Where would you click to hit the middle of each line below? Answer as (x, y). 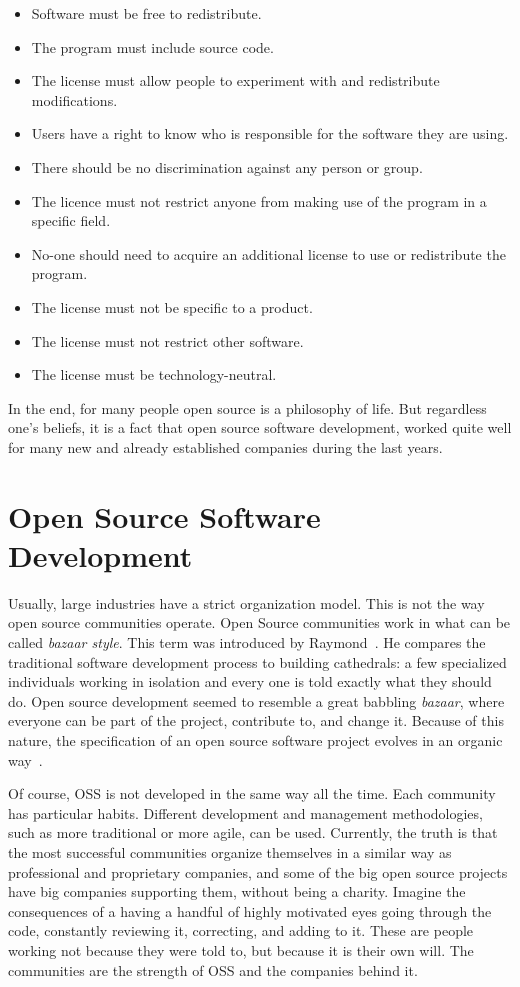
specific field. (71, 220)
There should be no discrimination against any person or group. (227, 166)
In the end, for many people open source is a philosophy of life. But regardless (247, 407)
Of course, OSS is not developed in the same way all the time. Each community (252, 793)
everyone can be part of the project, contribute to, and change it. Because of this (256, 720)
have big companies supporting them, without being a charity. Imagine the (237, 891)
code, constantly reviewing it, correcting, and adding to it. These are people (241, 930)
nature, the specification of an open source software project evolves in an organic (255, 739)
